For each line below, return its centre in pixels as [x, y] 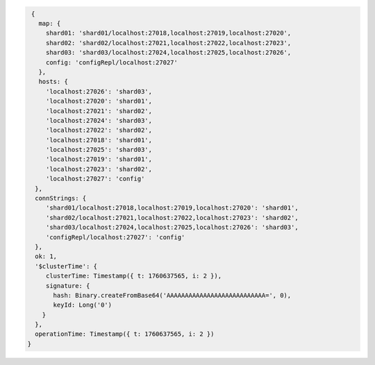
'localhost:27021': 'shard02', [99, 111]
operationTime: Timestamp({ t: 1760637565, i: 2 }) [125, 334]
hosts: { [53, 82]
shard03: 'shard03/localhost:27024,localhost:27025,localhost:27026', [168, 53]
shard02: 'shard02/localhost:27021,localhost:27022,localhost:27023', [168, 43]
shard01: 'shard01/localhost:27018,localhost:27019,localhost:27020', [168, 33]
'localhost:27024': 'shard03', [99, 120]
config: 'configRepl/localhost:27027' [112, 62]
